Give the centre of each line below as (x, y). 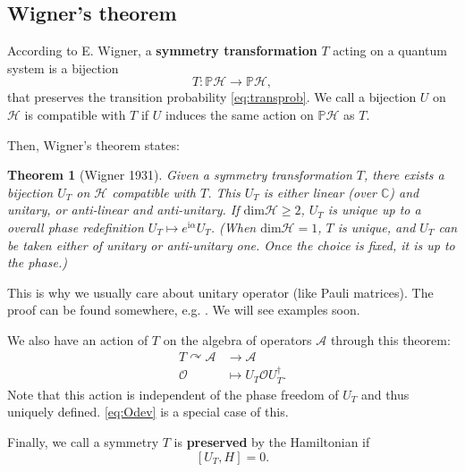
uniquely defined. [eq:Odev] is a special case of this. (148, 412)
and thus (385, 394)
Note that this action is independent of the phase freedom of (173, 394)
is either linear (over (320, 192)
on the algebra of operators (237, 339)
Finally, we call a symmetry (83, 442)
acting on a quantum (390, 51)
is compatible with (75, 114)
